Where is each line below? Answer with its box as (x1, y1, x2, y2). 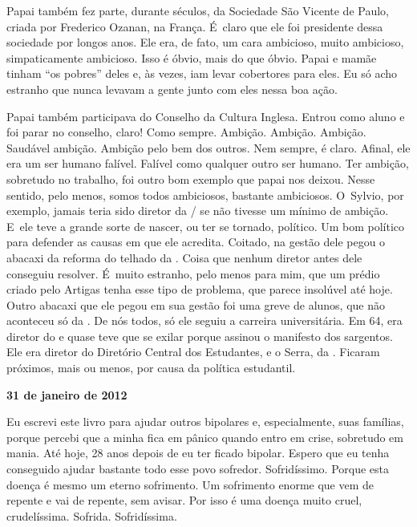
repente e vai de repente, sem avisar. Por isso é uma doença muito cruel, (6, 492, 362, 509)
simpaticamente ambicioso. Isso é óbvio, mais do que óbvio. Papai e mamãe (6, 49, 377, 66)
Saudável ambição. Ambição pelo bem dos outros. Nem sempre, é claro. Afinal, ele (6, 139, 411, 156)
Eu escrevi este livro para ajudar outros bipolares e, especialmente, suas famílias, (6, 413, 404, 430)
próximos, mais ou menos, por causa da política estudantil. (6, 359, 296, 376)
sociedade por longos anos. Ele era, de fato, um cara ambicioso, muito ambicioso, (6, 34, 404, 51)
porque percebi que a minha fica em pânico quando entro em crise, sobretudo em (6, 428, 403, 445)
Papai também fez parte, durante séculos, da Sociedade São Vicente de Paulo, (6, 2, 389, 18)
